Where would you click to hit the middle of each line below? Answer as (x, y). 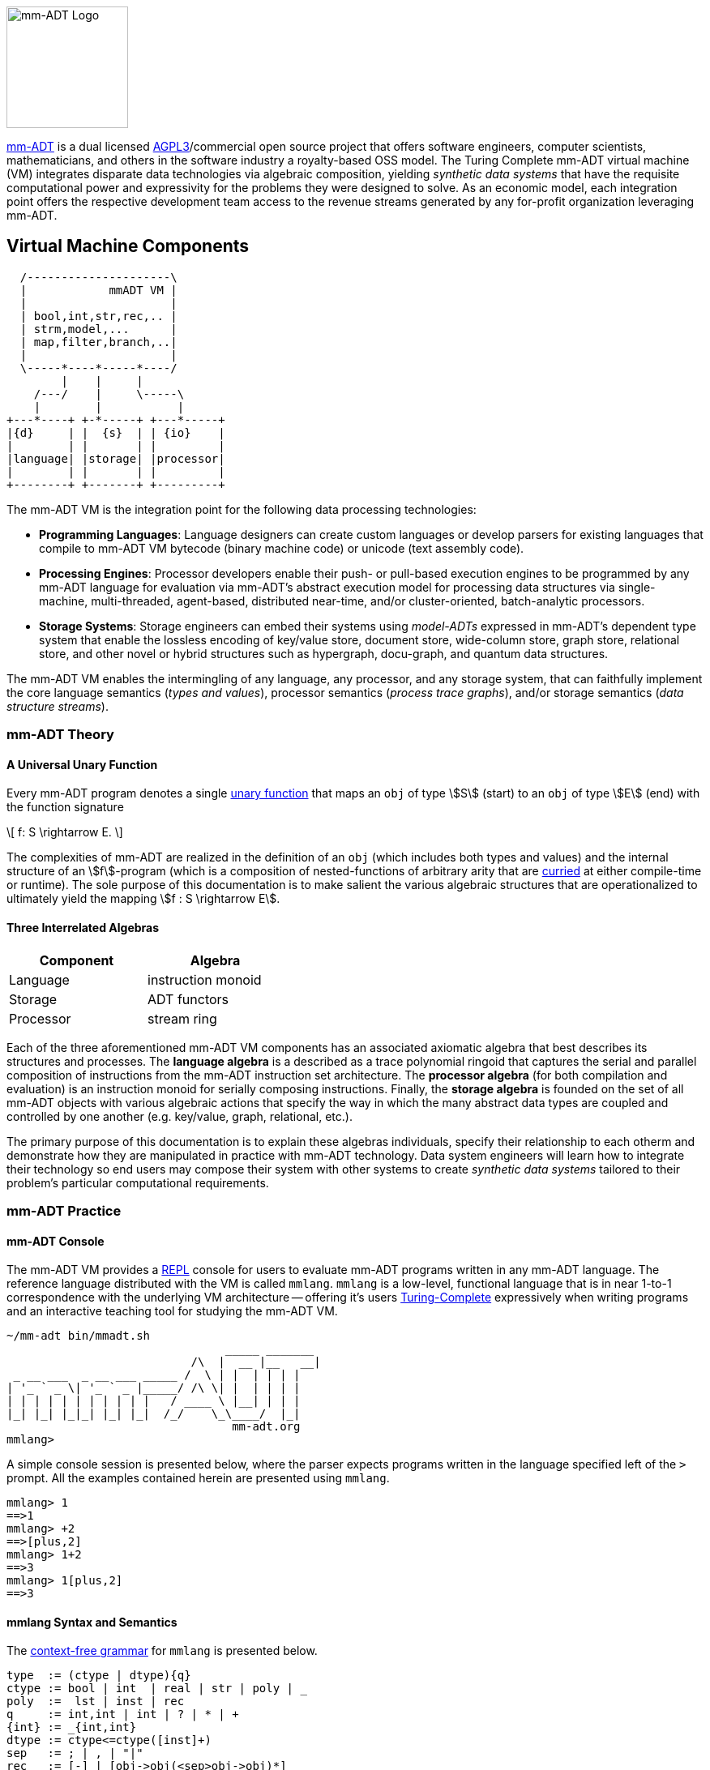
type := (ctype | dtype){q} (99, 1676)
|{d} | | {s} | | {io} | (116, 432)
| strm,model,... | (98, 329)
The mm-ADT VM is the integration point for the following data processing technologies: (242, 509)
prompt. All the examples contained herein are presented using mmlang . (198, 1478)
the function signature (65, 807)
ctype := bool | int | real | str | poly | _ (157, 1689)
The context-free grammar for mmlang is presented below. (162, 1651)
